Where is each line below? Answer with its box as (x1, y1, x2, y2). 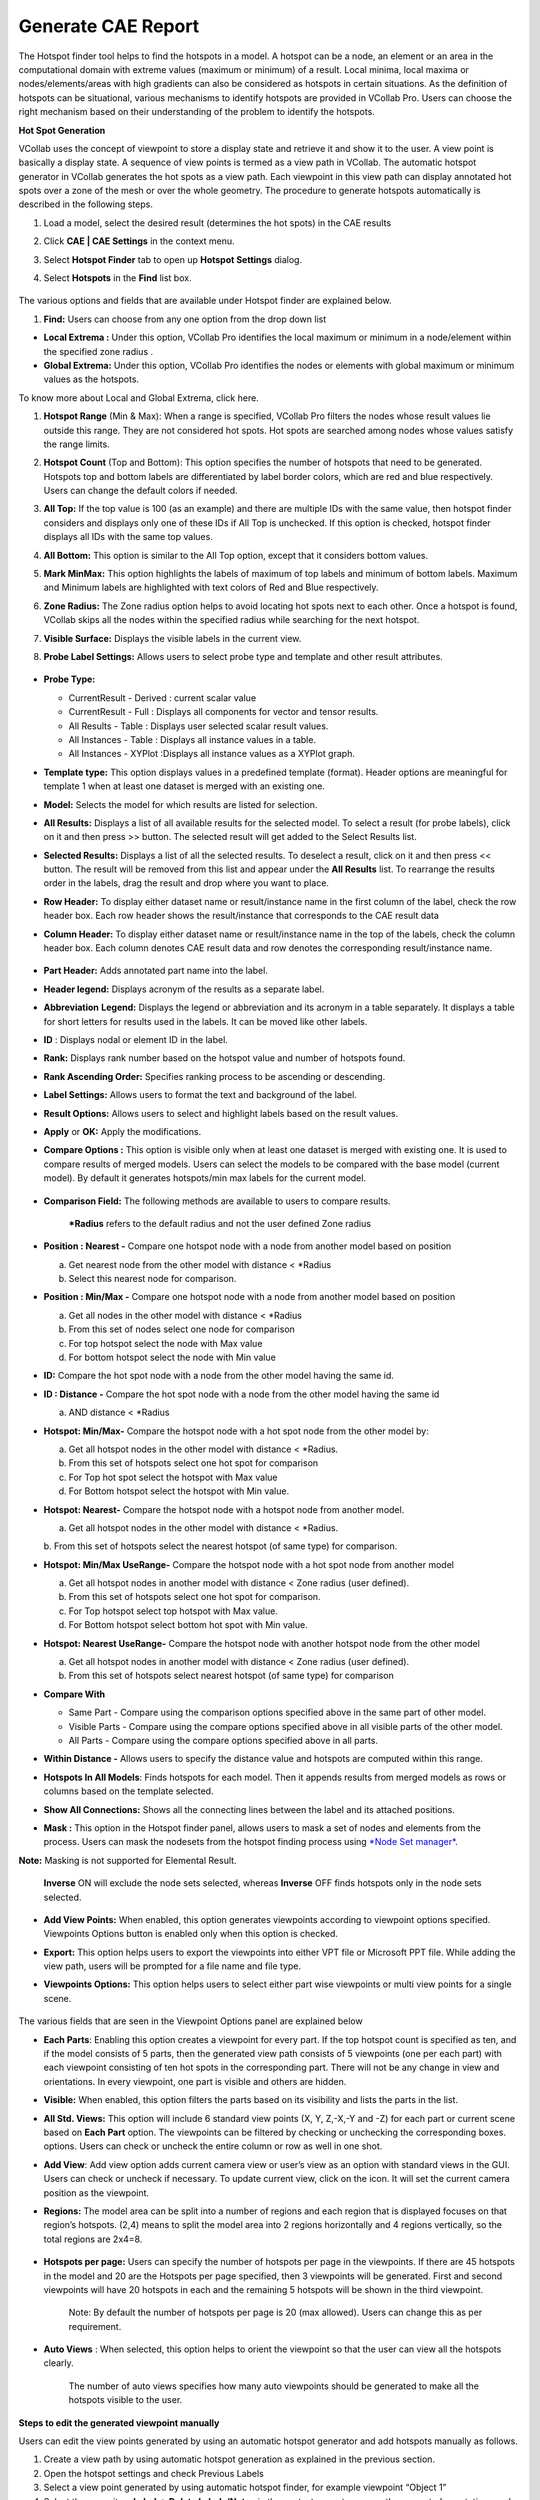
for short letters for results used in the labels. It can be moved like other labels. (43, 1015, 368, 1027)
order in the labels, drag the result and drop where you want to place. (43, 877, 330, 889)
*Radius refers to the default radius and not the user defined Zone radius (68, 1217, 372, 1229)
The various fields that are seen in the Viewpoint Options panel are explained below (18, 2015, 364, 2027)
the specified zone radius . (43, 345, 154, 357)
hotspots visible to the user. (68, 2394, 183, 2406)
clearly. (43, 2357, 74, 2369)
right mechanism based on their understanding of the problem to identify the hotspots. (18, 106, 375, 118)
